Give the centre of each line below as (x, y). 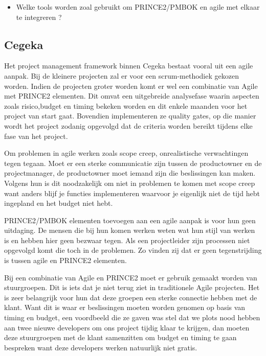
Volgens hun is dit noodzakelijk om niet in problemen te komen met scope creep (130, 183)
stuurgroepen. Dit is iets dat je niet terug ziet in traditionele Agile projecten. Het (132, 287)
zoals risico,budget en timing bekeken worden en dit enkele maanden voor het (126, 105)
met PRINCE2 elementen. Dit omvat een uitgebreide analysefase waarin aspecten (132, 96)
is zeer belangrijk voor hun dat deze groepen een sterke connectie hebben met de (131, 297)
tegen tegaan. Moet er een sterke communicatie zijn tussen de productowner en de (133, 163)
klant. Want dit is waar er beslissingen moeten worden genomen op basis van (125, 307)
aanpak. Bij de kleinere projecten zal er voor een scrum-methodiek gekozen (121, 75)
